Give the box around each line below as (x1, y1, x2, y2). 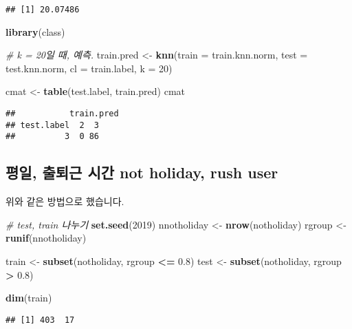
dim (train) (5, 290, 52, 305)
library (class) (5, 24, 65, 39)
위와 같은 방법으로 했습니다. (5, 194, 124, 209)
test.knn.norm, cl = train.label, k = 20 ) (5, 61, 173, 75)
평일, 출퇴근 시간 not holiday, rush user (5, 162, 278, 183)
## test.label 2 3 (5, 120, 100, 130)
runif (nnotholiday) (5, 231, 87, 245)
